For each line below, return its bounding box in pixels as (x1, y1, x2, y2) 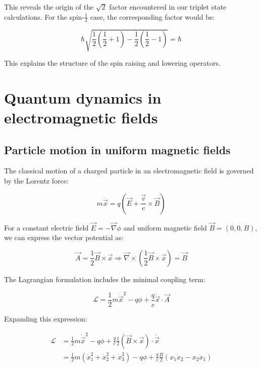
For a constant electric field (4, 222, 89, 233)
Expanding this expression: (4, 313, 87, 324)
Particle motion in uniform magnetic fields (4, 142, 231, 157)
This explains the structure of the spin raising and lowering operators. (4, 57, 221, 68)
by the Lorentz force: (4, 175, 69, 186)
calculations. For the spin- (4, 11, 85, 22)
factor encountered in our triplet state (109, 2, 227, 12)
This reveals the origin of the (4, 2, 94, 12)
